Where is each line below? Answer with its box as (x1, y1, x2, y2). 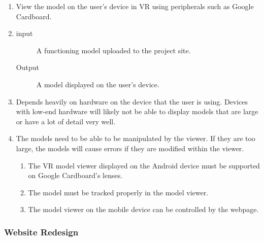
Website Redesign (4, 225, 79, 238)
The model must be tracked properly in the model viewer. (28, 187, 209, 197)
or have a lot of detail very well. (16, 116, 116, 126)
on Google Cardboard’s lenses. (28, 170, 123, 181)
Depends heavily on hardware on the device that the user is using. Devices (16, 96, 248, 107)
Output (16, 62, 39, 73)
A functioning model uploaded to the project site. (36, 45, 191, 55)
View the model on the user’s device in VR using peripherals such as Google (16, 1, 254, 11)
